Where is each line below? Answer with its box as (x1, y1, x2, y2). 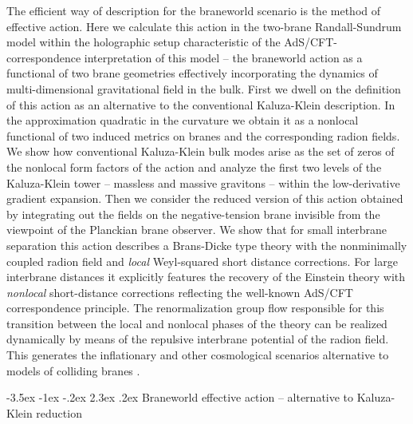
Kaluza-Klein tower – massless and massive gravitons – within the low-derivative (6, 174, 400, 191)
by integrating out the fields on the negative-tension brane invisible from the (6, 205, 380, 222)
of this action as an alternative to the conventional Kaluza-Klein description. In (6, 96, 395, 113)
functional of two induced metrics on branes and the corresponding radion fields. (6, 127, 400, 144)
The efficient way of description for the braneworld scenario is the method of (6, 2, 381, 18)
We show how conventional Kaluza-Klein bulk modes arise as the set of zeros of (6, 143, 395, 160)
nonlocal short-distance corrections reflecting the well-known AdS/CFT (6, 283, 353, 300)
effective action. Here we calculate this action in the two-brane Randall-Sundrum (6, 18, 402, 34)
